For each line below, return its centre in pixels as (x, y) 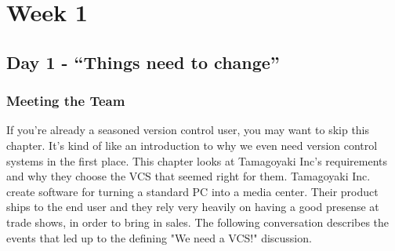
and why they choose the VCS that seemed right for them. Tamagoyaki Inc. (188, 176)
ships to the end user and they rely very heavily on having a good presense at (193, 207)
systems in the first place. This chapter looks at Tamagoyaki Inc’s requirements (197, 160)
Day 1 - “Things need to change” (143, 62)
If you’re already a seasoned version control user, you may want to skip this (188, 130)
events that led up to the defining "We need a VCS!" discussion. (159, 237)
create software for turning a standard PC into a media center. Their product (192, 191)
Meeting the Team (66, 101)
